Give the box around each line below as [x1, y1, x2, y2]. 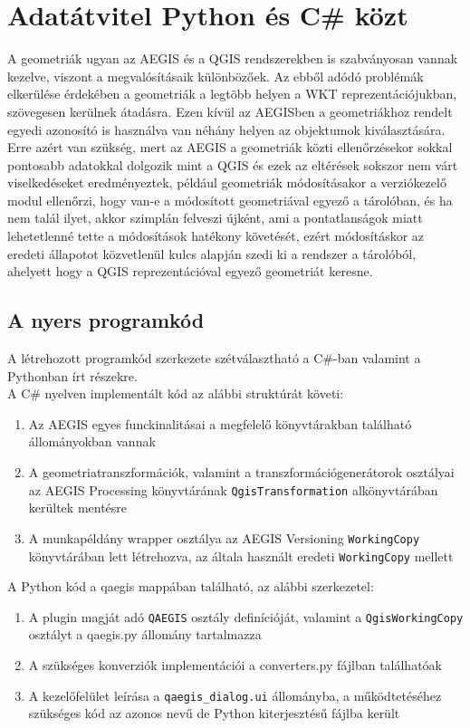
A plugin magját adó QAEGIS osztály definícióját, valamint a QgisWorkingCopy [28, 607, 464, 626]
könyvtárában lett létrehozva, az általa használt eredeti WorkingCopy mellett [28, 546, 454, 565]
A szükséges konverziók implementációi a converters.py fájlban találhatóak [28, 656, 442, 675]
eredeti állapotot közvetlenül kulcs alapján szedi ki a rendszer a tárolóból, [7, 244, 417, 263]
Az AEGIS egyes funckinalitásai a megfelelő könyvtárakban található [28, 414, 412, 433]
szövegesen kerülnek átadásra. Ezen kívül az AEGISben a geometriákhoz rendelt [7, 101, 453, 120]
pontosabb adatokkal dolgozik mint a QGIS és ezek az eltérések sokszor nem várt [7, 155, 458, 174]
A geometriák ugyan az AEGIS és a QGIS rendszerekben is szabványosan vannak [7, 49, 458, 68]
